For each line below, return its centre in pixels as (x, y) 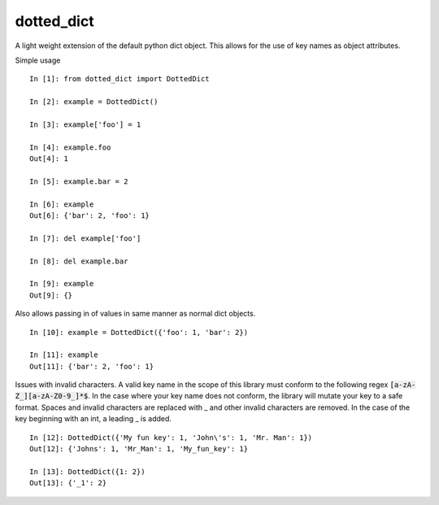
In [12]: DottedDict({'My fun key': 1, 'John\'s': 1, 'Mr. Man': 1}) (171, 438)
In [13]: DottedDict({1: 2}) (87, 471)
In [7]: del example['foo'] (85, 238)
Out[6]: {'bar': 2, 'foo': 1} (90, 216)
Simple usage (38, 60)
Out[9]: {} (51, 295)
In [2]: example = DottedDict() (94, 102)
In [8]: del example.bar (79, 261)
